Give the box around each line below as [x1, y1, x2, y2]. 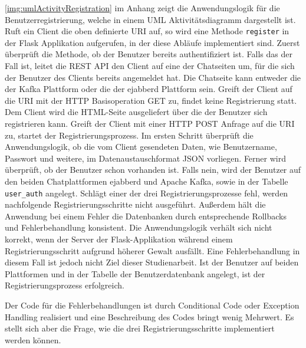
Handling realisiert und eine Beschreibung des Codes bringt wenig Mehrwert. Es [5, 310, 294, 323]
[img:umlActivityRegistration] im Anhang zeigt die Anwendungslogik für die [5, 2, 280, 14]
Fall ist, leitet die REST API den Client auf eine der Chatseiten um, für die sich [5, 60, 295, 72]
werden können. [5, 333, 61, 346]
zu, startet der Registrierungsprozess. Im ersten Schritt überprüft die [5, 129, 254, 141]
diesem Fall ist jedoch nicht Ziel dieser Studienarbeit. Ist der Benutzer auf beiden [5, 256, 299, 268]
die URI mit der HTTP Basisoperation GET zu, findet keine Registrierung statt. [5, 94, 297, 106]
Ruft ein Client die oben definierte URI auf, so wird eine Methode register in [5, 25, 289, 37]
